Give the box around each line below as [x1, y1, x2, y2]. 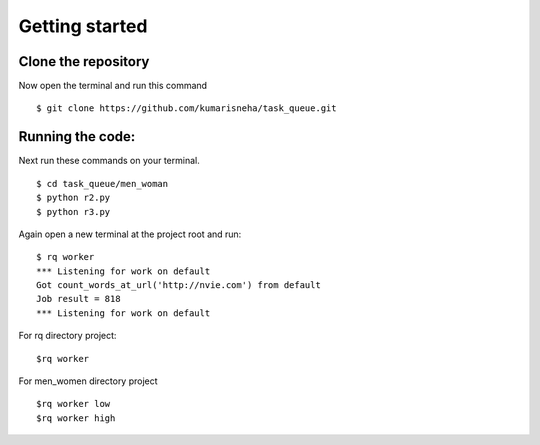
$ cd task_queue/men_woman [36, 178, 169, 189]
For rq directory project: [18, 330, 117, 342]
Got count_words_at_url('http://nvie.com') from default [36, 280, 322, 291]
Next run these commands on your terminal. [18, 155, 200, 167]
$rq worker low [36, 398, 111, 410]
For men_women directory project [18, 375, 159, 387]
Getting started [18, 15, 148, 37]
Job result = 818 [36, 293, 121, 305]
